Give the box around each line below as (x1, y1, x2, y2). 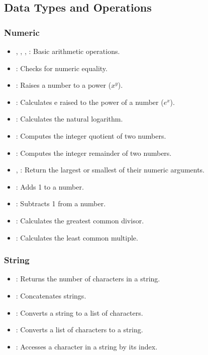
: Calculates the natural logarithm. (16, 113, 123, 124)
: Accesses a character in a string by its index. (16, 341, 158, 351)
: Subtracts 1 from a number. (16, 198, 106, 209)
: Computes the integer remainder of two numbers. (16, 147, 172, 158)
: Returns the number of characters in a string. (16, 273, 160, 284)
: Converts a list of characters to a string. (16, 324, 143, 335)
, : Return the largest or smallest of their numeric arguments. (16, 164, 205, 175)
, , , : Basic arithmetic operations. (16, 46, 120, 56)
